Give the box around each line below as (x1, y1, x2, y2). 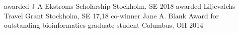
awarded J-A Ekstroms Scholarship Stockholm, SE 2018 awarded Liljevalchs (4, 1, 236, 11)
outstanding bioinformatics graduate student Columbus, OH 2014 (4, 20, 204, 30)
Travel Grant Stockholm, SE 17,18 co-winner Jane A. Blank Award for (4, 10, 219, 20)
